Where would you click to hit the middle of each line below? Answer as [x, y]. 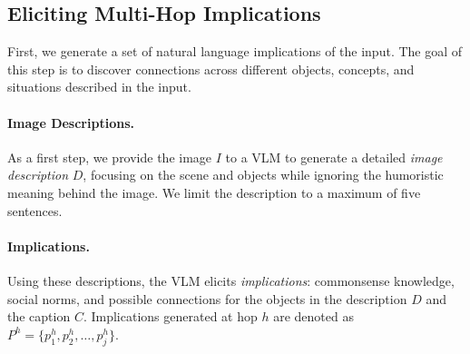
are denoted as [313, 316]
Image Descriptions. [71, 122]
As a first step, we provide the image [110, 157]
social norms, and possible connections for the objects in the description [207, 298]
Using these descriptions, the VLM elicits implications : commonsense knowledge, [231, 280]
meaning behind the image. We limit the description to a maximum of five [214, 192]
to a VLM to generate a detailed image [334, 157]
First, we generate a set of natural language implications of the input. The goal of [235, 51]
